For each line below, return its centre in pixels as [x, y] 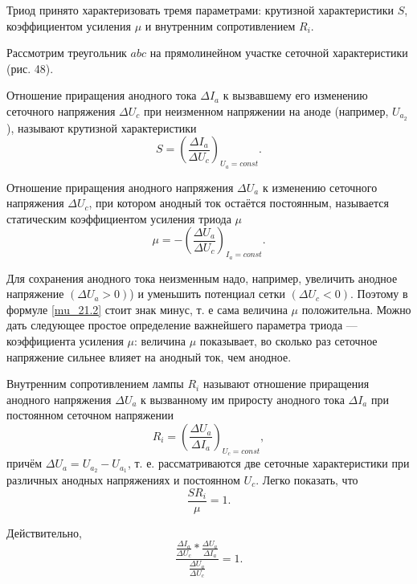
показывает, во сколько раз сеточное [288, 340]
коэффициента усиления [65, 340]
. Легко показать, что [307, 480]
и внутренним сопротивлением [220, 25]
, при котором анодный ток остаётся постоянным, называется [239, 203]
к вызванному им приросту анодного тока [243, 399]
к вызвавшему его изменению [295, 95]
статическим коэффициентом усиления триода [119, 218]
